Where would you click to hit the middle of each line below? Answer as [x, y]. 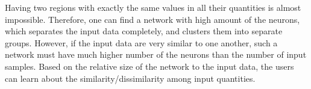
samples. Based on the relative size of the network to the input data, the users [149, 66]
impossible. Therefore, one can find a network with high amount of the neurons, [152, 19]
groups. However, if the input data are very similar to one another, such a [141, 42]
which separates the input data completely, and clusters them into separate [144, 31]
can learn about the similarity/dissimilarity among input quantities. [130, 78]
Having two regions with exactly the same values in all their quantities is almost [153, 7]
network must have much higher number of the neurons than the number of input [156, 54]
